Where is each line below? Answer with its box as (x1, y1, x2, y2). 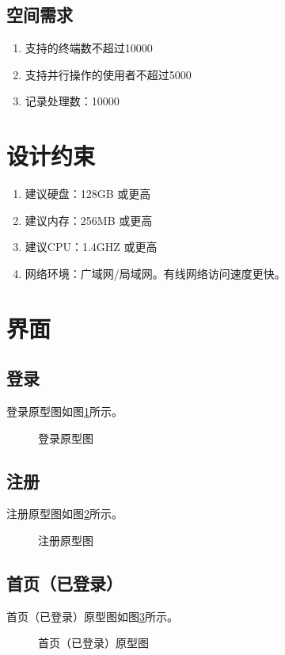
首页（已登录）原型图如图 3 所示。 (6, 607, 178, 624)
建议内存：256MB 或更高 (25, 211, 153, 228)
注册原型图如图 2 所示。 (6, 505, 123, 522)
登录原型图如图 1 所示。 (6, 403, 123, 420)
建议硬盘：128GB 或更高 (25, 185, 151, 202)
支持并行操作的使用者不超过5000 (25, 66, 192, 82)
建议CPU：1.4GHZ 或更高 (25, 238, 158, 255)
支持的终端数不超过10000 (25, 40, 153, 56)
